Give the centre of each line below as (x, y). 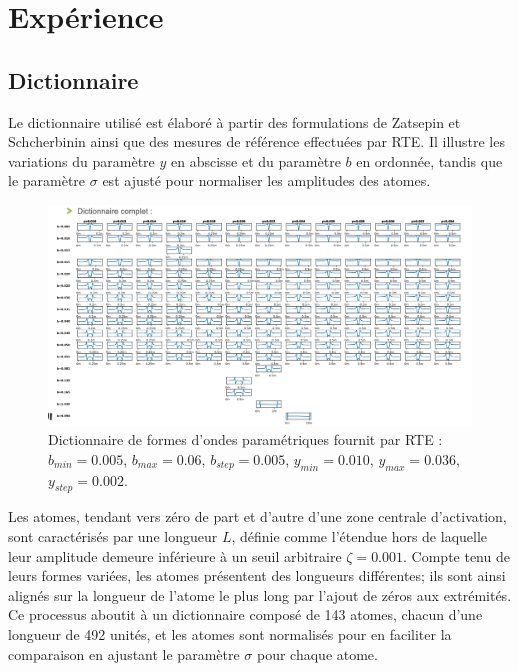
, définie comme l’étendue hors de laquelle (359, 536)
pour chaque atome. (317, 653)
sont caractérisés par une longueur (113, 536)
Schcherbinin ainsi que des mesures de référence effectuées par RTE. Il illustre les (256, 141)
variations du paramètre (81, 160)
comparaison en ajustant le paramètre (124, 653)
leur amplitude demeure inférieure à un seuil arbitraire (175, 555)
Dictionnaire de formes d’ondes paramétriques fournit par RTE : (245, 439)
